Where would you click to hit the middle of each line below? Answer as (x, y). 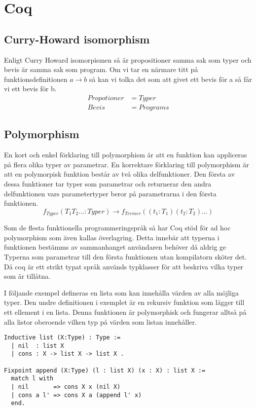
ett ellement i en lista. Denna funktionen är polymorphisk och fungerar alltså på (125, 312)
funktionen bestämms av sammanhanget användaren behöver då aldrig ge (115, 247)
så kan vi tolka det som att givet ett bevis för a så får (170, 79)
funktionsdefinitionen (36, 79)
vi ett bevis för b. (30, 89)
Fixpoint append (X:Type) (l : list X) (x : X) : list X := (105, 370)
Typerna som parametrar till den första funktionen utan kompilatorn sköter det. (126, 257)
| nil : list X (37, 346)
